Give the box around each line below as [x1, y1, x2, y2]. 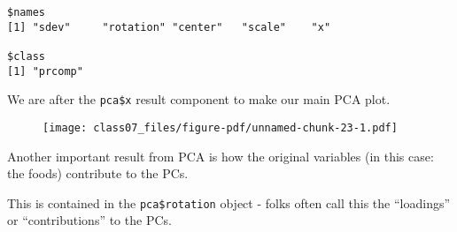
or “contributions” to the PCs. [7, 211, 172, 229]
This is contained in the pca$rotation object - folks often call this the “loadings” [7, 193, 451, 212]
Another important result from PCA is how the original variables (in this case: [7, 146, 434, 165]
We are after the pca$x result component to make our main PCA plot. [7, 90, 391, 109]
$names [7, 6, 45, 19]
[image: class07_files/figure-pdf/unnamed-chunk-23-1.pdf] [43, 121, 398, 134]
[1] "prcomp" [7, 64, 83, 78]
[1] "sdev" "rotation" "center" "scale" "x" [7, 20, 331, 34]
